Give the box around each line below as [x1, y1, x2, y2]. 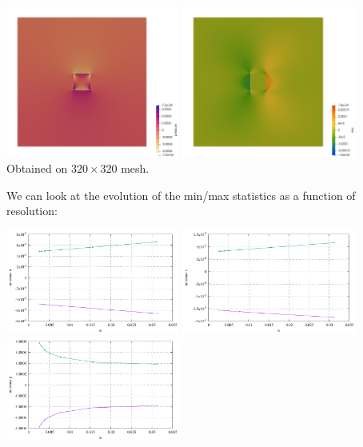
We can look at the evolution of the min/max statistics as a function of [6, 186, 356, 203]
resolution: [6, 202, 58, 219]
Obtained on [6, 160, 68, 177]
